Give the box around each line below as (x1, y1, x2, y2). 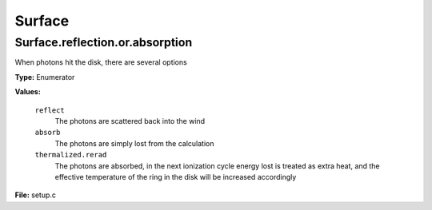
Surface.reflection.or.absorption (14, 35, 193, 50)
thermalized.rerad (34, 150, 107, 160)
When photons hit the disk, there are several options (14, 57, 187, 67)
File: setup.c (14, 190, 56, 200)
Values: (14, 87, 42, 97)
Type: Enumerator (14, 72, 75, 81)
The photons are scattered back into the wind (54, 116, 206, 125)
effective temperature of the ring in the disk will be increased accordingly (54, 172, 297, 181)
